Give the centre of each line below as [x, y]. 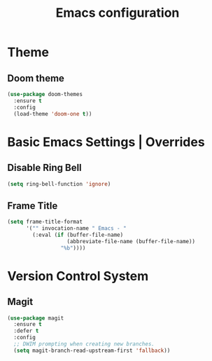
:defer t [26, 331]
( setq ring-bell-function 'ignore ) [59, 184]
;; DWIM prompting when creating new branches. [84, 344]
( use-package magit [36, 318]
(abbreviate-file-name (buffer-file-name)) [131, 241]
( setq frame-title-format [45, 222]
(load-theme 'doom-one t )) [53, 114]
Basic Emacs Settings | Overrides [106, 142]
